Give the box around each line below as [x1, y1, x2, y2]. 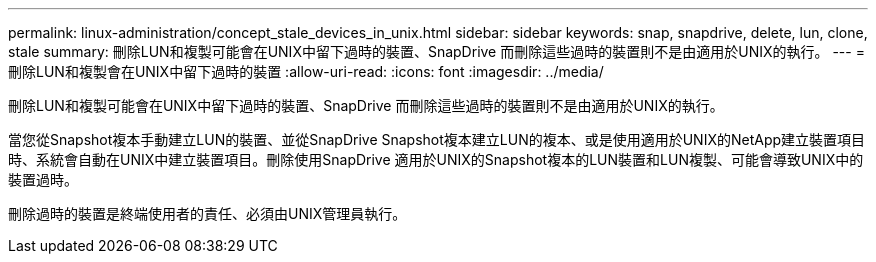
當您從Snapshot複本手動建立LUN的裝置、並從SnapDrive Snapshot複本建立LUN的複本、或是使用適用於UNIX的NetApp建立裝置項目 [8, 131, 866, 148]
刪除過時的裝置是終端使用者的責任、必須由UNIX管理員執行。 [8, 205, 407, 222]
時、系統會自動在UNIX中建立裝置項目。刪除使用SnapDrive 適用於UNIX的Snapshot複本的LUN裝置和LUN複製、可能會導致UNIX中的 [8, 151, 864, 168]
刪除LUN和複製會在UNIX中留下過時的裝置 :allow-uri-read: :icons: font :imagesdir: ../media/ [8, 63, 604, 80]
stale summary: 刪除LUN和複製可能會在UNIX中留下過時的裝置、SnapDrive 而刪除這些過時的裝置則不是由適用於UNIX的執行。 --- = [8, 43, 865, 60]
